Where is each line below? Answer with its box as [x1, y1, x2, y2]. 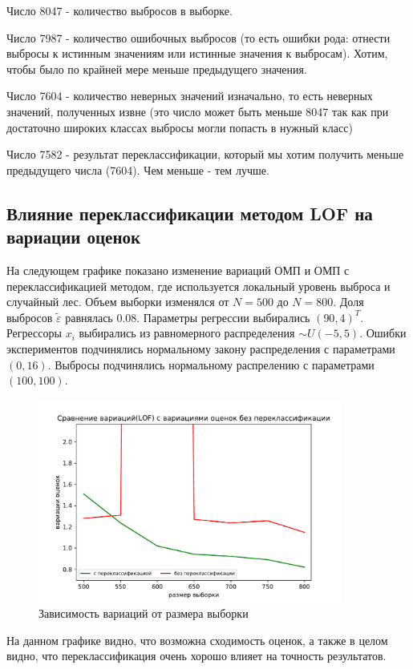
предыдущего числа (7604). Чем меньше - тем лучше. [6, 161, 269, 178]
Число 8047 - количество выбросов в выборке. [6, 2, 233, 18]
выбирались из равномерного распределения [79, 324, 295, 341]
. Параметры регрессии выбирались [136, 308, 310, 325]
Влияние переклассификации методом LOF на [6, 200, 373, 225]
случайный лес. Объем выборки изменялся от [6, 293, 229, 310]
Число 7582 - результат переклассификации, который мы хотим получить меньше [6, 146, 404, 163]
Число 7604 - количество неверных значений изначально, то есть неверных [6, 87, 373, 104]
